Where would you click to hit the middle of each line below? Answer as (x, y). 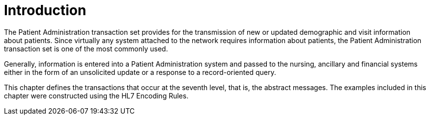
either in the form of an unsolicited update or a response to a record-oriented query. (140, 72)
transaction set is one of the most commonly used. (86, 48)
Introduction (45, 10)
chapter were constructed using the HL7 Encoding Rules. (96, 95)
